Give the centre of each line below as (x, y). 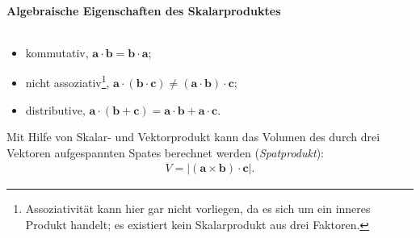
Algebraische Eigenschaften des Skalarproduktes (144, 10)
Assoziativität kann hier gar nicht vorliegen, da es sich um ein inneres (198, 209)
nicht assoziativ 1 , (67, 81)
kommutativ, (57, 52)
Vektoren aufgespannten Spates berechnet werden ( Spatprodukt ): (165, 152)
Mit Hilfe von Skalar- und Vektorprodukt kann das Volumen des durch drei (193, 137)
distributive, (55, 109)
